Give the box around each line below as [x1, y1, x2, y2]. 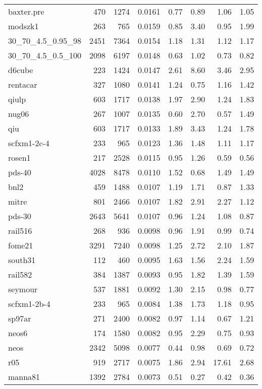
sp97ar [8, 312, 31, 324]
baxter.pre [8, 6, 44, 17]
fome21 [8, 239, 33, 251]
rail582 [8, 269, 32, 280]
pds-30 [8, 210, 31, 222]
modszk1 [8, 20, 39, 32]
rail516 [8, 225, 32, 236]
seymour [8, 283, 38, 295]
